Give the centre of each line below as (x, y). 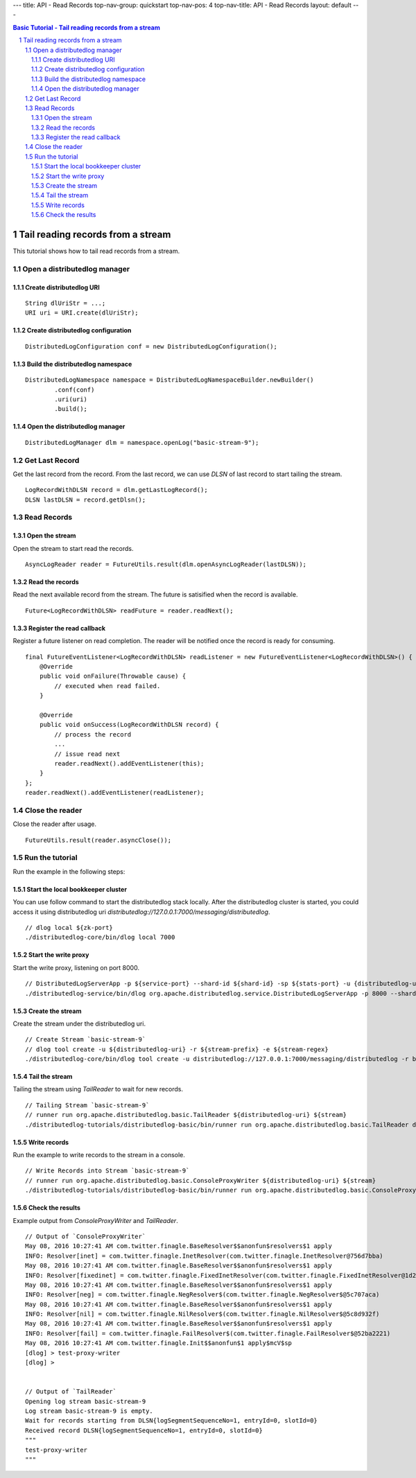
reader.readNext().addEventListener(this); (129, 763)
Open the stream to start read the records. (73, 548)
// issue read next (87, 754)
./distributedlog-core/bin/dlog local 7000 (100, 938)
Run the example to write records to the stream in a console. (99, 1155)
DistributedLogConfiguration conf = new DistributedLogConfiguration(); (151, 346)
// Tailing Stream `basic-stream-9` (87, 1105)
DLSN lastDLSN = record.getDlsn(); (86, 500)
